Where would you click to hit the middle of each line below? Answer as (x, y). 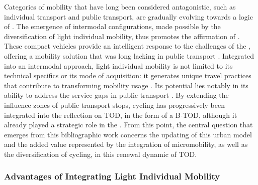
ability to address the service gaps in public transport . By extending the (116, 95)
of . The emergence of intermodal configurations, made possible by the (112, 26)
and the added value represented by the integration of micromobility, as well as (126, 144)
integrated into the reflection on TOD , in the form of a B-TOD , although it (121, 115)
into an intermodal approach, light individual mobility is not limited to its (118, 65)
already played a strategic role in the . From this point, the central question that (128, 125)
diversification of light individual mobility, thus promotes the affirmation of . (122, 36)
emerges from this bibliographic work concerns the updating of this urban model (128, 134)
